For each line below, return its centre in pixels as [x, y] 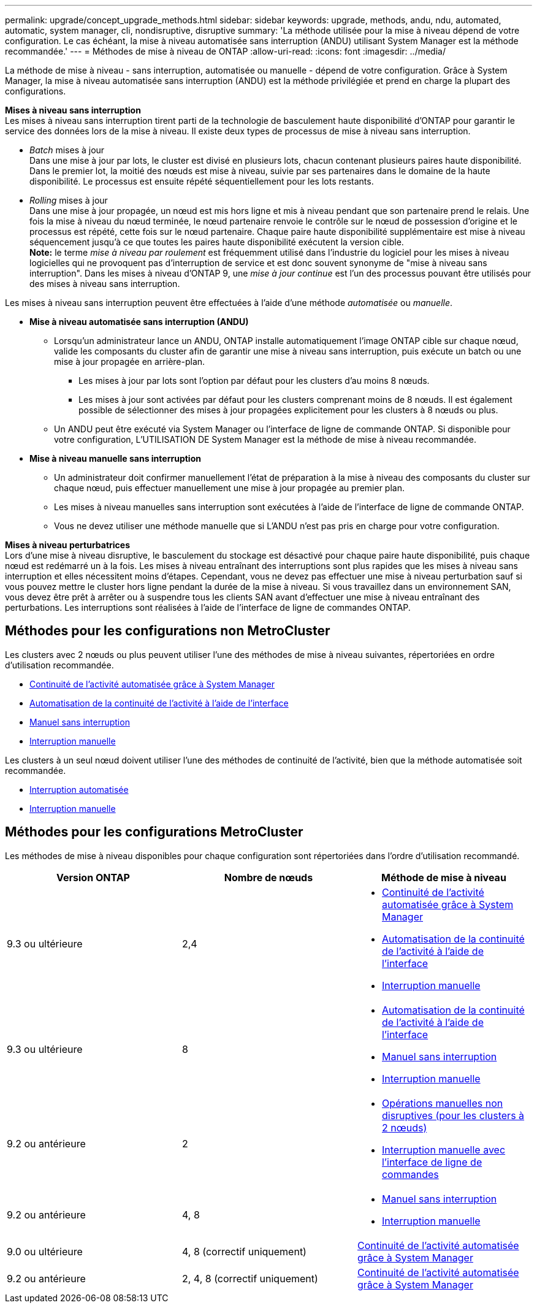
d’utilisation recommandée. [59, 665]
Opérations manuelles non [442, 1103]
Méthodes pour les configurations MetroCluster [154, 832]
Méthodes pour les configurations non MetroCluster [168, 631]
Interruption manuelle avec [444, 1149]
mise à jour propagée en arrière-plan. [130, 361]
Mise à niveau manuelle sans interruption [115, 458]
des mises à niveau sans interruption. [105, 284]
